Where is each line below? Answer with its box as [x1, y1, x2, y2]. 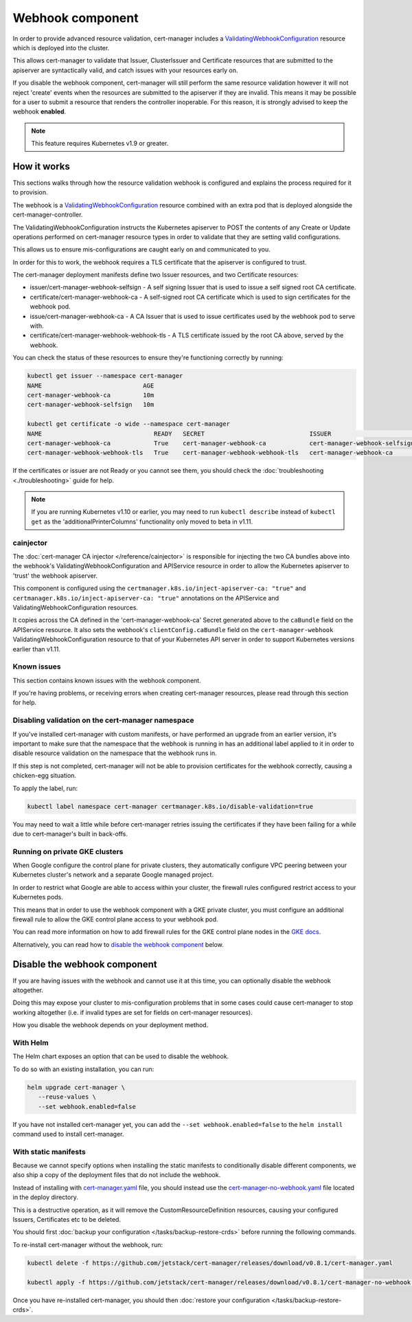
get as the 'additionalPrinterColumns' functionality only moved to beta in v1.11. [31, 517, 253, 526]
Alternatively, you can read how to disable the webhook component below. [12, 940, 225, 948]
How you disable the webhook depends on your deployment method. [12, 1021, 209, 1029]
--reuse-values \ [38, 1093, 96, 1101]
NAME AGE [27, 381, 154, 390]
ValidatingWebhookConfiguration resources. [12, 603, 139, 612]
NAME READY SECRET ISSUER [27, 429, 332, 438]
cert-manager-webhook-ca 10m [27, 391, 154, 399]
